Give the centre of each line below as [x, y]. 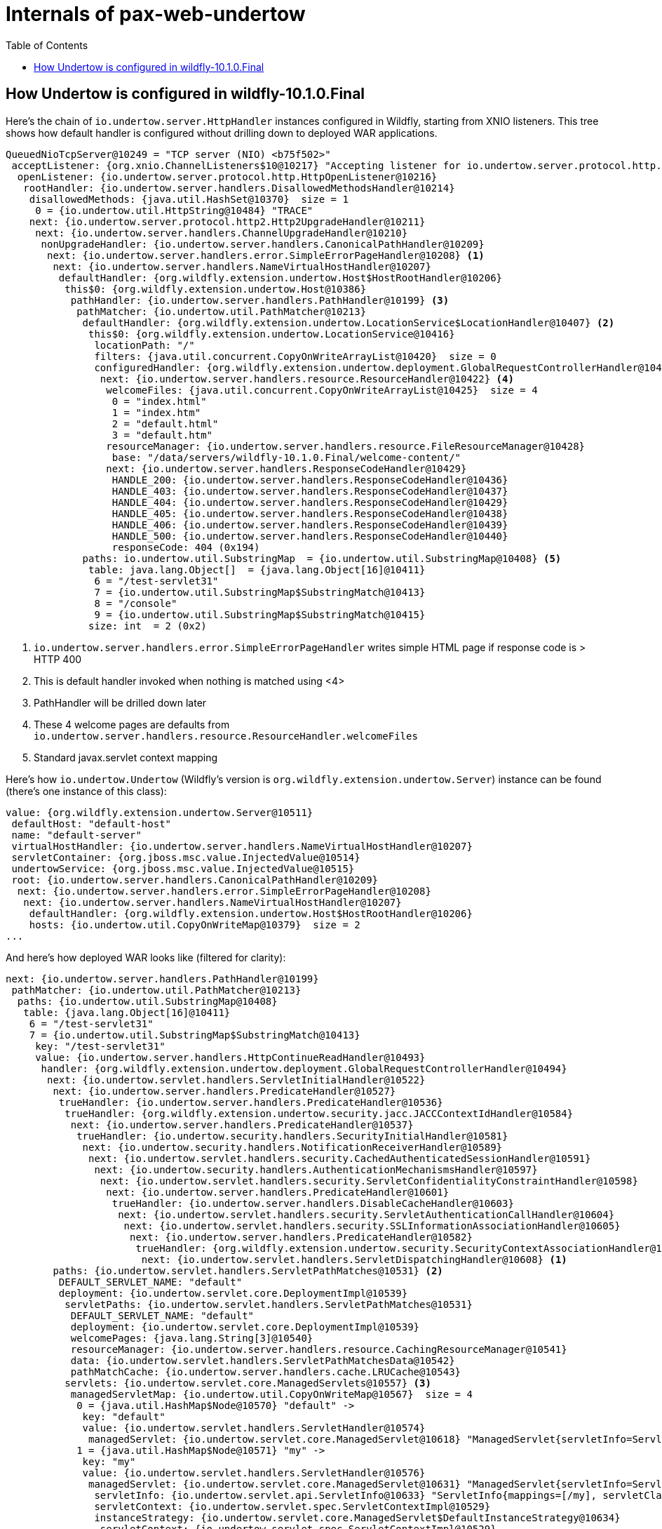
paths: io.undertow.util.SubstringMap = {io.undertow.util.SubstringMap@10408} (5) [322, 558]
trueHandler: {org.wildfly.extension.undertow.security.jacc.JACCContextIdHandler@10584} [319, 1113]
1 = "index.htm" [156, 412]
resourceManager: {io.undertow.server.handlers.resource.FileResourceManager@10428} [346, 446]
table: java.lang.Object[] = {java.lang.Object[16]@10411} [257, 569]
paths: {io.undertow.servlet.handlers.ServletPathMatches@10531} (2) [248, 1270]
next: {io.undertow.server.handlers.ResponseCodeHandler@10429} [286, 468]
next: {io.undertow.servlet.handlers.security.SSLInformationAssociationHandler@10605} [372, 1226]
